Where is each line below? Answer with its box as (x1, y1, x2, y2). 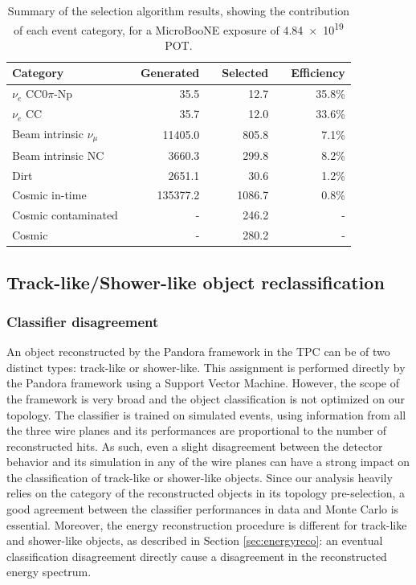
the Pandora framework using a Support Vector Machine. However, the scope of (6, 374, 400, 391)
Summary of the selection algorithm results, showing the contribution (7, 2, 349, 18)
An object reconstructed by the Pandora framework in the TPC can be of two (6, 343, 390, 360)
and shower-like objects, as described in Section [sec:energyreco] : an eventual (6, 532, 383, 549)
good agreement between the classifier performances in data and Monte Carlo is (6, 501, 399, 517)
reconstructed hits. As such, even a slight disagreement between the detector (6, 437, 383, 454)
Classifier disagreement (6, 311, 159, 331)
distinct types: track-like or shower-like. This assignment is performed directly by (6, 358, 406, 375)
